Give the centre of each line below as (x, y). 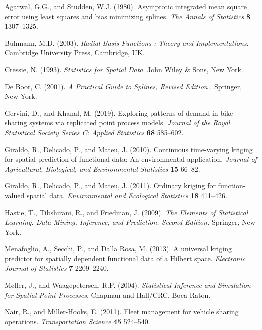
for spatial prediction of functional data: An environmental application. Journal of (131, 159)
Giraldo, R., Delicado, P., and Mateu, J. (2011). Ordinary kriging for (110, 186)
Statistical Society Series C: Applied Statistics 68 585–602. (94, 132)
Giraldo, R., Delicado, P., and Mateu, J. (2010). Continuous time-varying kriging (129, 149)
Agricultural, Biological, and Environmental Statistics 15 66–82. (102, 169)
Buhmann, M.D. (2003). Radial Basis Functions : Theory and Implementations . (127, 43)
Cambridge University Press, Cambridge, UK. (75, 53)
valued (15, 195)
